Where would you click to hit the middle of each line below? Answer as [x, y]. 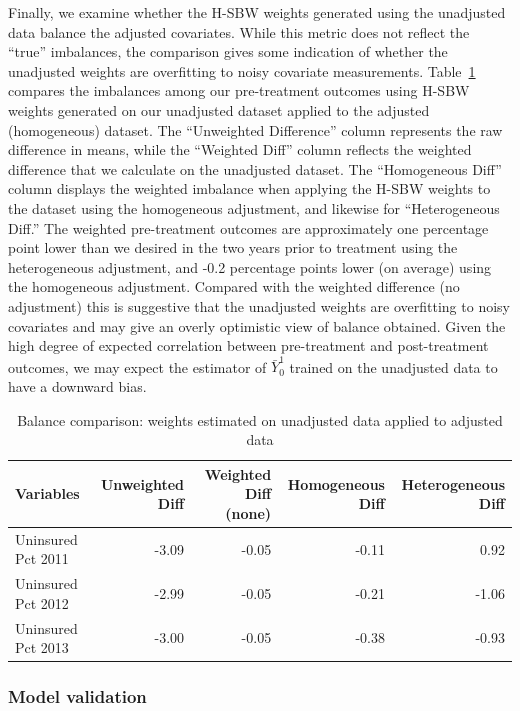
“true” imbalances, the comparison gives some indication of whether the [228, 51]
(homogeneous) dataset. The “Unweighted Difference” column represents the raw [255, 129]
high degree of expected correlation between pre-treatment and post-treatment [248, 345]
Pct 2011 [42, 558]
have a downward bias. [77, 386]
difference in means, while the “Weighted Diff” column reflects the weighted [240, 149]
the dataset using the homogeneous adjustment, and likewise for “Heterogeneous [254, 207]
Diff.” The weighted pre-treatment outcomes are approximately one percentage [248, 227]
